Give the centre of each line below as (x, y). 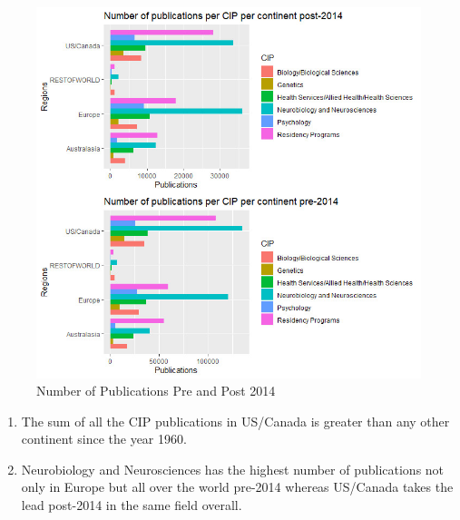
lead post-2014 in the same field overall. (132, 505)
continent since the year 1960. (104, 439)
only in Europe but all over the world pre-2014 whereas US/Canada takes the (237, 487)
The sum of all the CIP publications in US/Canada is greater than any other (235, 421)
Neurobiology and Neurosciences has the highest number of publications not (233, 469)
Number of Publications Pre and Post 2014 (156, 391)
